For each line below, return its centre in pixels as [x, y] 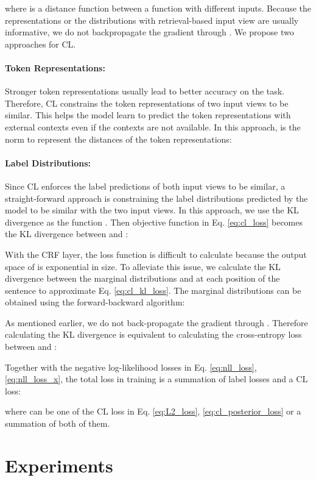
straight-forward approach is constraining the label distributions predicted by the [156, 198]
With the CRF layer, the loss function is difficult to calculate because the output [156, 254]
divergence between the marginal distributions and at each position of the [142, 278]
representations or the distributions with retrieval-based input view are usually [152, 20]
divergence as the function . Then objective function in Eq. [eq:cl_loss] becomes [154, 222]
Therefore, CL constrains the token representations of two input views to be [147, 103]
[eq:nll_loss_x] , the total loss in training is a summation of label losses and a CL [156, 379]
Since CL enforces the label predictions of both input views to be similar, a [145, 186]
